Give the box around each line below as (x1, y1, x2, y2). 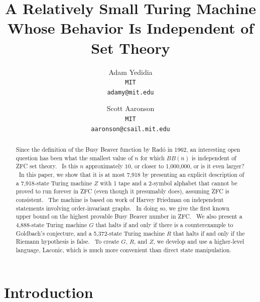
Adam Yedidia (108, 66, 153, 77)
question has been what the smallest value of (16, 153, 133, 162)
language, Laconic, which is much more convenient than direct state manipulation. (16, 245, 231, 254)
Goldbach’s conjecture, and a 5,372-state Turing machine (16, 229, 165, 237)
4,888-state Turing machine (16, 221, 87, 229)
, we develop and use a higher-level (153, 237, 244, 246)
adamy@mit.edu (107, 88, 154, 96)
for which (140, 153, 165, 162)
